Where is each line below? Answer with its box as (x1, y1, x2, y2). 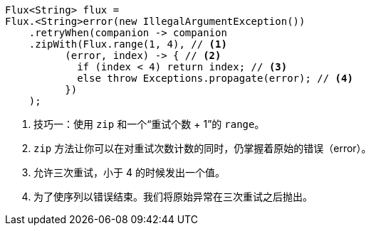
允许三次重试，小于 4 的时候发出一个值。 (33, 166, 225, 178)
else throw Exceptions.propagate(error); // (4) (77, 72, 353, 84)
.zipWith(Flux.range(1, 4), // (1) (28, 38, 227, 50)
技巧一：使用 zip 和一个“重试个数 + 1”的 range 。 (33, 118, 265, 130)
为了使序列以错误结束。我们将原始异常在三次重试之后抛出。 (33, 190, 313, 203)
